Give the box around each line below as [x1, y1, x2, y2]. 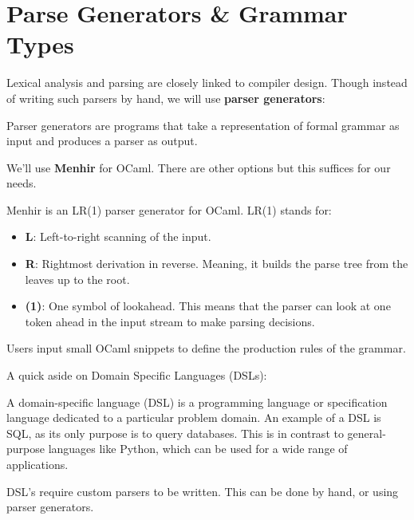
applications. [6, 456, 69, 472]
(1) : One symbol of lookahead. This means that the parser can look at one [25, 297, 391, 314]
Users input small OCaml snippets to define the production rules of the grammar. [6, 340, 406, 357]
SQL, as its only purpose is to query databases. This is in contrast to [6, 424, 344, 441]
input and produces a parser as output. [6, 132, 198, 149]
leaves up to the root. [25, 270, 130, 287]
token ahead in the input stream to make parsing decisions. [25, 313, 315, 329]
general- [347, 424, 386, 441]
